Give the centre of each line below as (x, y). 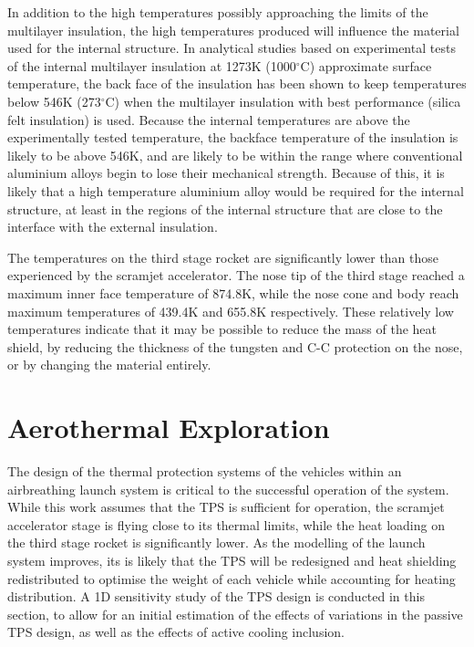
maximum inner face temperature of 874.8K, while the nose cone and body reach (233, 292)
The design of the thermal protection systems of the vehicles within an (205, 471)
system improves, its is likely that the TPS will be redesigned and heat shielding (232, 560)
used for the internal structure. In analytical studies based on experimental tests (232, 48)
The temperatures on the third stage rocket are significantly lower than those (223, 257)
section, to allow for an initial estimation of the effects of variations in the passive (235, 614)
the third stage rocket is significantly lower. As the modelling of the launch (216, 543)
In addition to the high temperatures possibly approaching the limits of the (218, 12)
